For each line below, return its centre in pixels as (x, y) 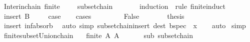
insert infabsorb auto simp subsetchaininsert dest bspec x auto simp (125, 25)
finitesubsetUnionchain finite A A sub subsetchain (98, 35)
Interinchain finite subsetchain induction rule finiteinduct (114, 6)
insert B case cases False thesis (94, 16)
